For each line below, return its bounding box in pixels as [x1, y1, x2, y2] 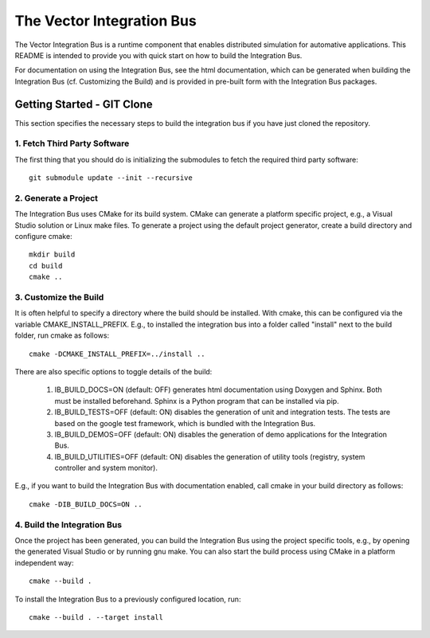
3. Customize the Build [14, 292, 104, 303]
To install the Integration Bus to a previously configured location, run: [14, 594, 241, 604]
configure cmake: [14, 232, 72, 241]
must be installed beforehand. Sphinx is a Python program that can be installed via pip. [54, 396, 339, 405]
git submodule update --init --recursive [29, 174, 193, 182]
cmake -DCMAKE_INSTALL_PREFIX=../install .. [29, 349, 206, 358]
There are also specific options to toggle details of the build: [14, 366, 213, 376]
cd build [29, 261, 63, 270]
